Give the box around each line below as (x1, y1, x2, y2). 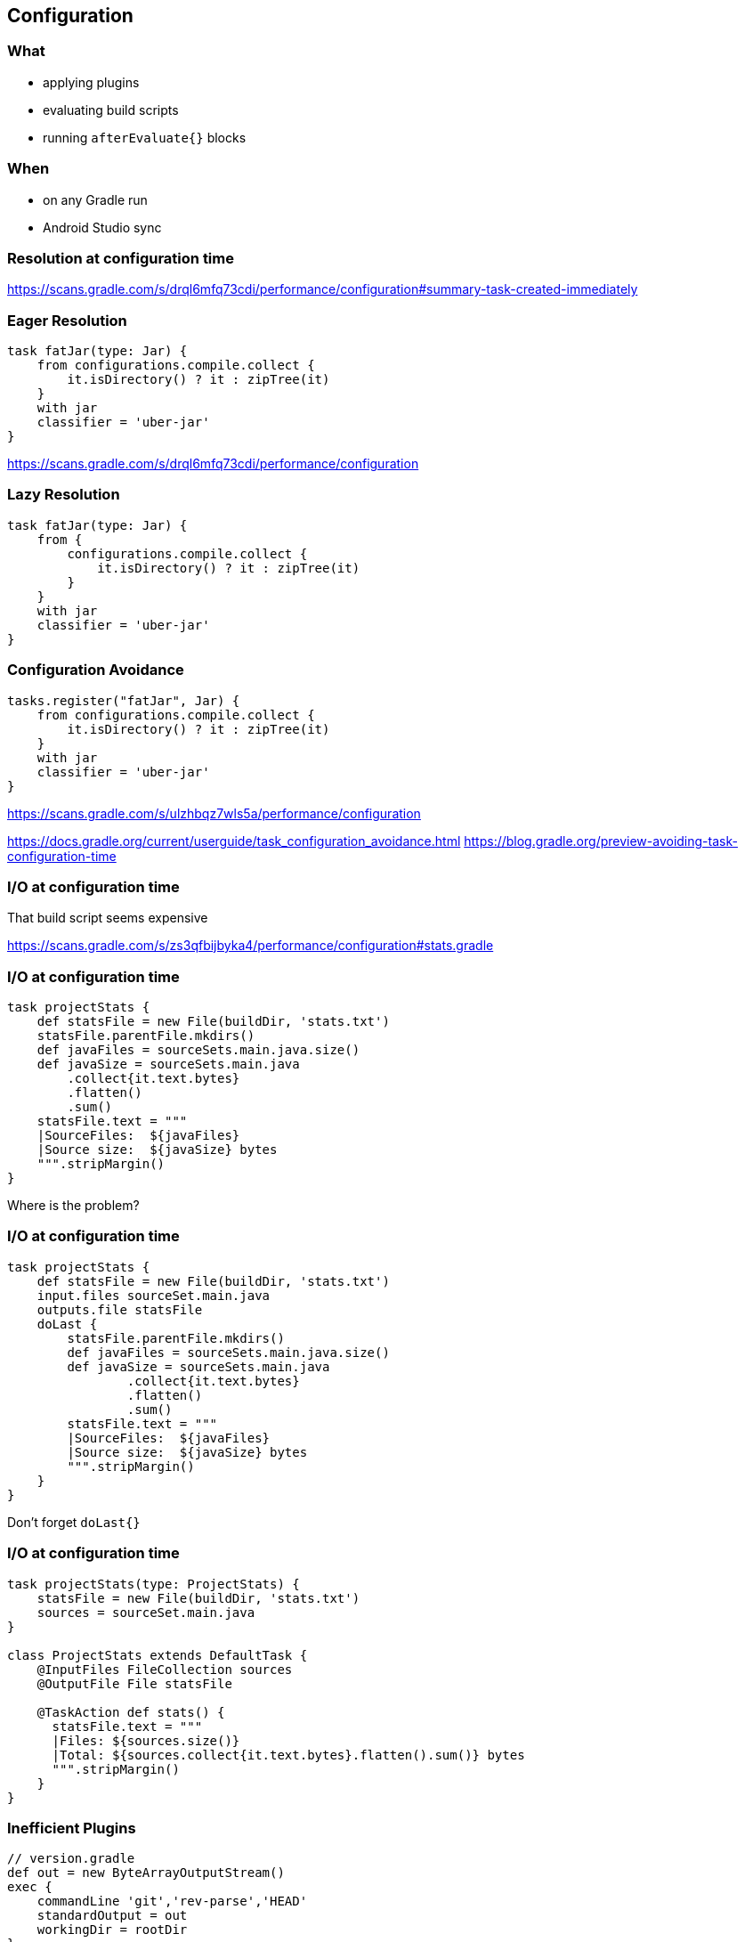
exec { (7, 1880, 53, 1895)
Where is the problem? (7, 1198, 140, 1214)
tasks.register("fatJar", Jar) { (7, 693, 240, 708)
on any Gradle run (43, 191, 148, 207)
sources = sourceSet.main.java (36, 1605, 255, 1620)
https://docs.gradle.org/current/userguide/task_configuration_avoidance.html (7, 833, 461, 849)
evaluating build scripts (43, 102, 179, 118)
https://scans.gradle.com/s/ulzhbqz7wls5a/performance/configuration (7, 805, 421, 821)
